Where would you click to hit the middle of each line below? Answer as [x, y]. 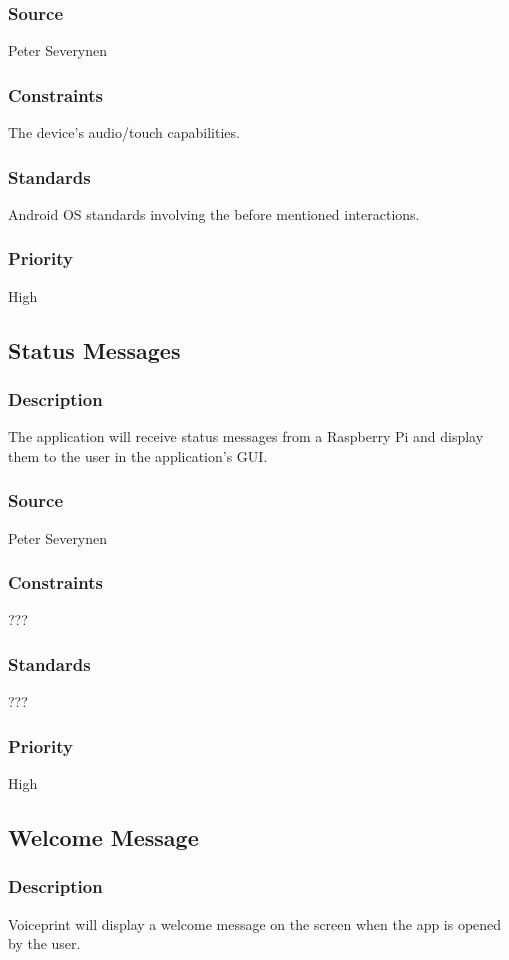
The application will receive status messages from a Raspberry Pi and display [246, 436]
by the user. [44, 943]
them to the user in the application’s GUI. [138, 455]
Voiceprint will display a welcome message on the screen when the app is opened [255, 923]
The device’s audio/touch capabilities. [124, 132]
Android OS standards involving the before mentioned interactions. [214, 213]
